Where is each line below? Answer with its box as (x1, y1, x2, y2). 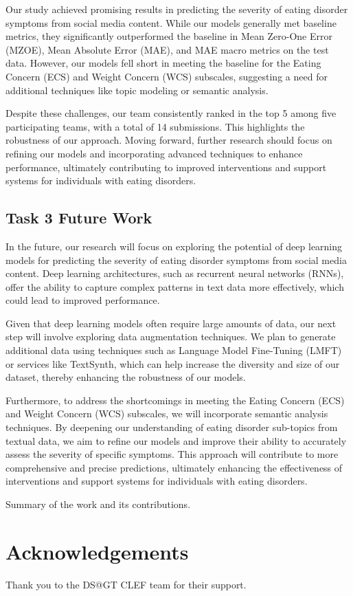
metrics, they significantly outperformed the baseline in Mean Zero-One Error (5, 29, 332, 43)
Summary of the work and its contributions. (5, 497, 191, 511)
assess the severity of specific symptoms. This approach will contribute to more (5, 447, 339, 461)
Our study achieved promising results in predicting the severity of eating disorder (5, 2, 348, 16)
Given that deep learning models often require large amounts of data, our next (5, 316, 337, 330)
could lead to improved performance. (5, 293, 160, 307)
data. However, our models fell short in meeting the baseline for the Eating (5, 56, 321, 70)
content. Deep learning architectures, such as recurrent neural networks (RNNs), (5, 266, 344, 280)
